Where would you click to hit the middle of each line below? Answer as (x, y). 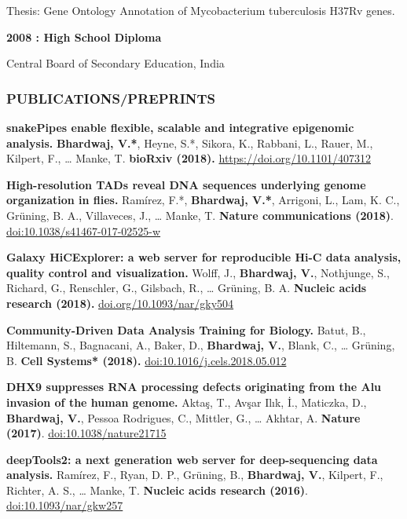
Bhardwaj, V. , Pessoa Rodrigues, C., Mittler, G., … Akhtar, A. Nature (183, 417)
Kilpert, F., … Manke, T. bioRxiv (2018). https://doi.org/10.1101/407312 (189, 158)
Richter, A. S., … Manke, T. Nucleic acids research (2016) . (157, 490)
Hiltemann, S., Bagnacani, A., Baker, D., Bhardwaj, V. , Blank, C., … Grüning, (201, 345)
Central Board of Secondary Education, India (115, 63)
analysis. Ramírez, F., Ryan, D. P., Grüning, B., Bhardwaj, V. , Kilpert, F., (195, 475)
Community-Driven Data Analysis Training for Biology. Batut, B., (186, 329)
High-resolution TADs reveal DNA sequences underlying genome (186, 184)
